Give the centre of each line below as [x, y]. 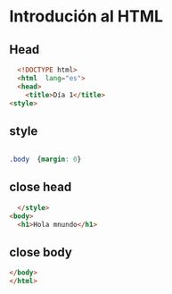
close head [41, 187]
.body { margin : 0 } [45, 160]
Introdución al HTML [86, 17]
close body [41, 252]
